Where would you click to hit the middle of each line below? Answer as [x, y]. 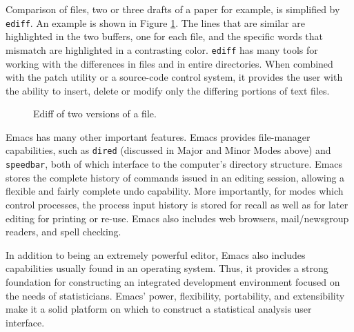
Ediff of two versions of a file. [95, 114]
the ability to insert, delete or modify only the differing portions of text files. [168, 90]
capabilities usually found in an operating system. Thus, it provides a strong [167, 268]
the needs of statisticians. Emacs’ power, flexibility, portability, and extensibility [175, 295]
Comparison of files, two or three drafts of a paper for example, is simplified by [173, 9]
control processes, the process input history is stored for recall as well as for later [177, 204]
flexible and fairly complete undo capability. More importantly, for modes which [175, 191]
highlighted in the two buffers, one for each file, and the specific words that [165, 36]
